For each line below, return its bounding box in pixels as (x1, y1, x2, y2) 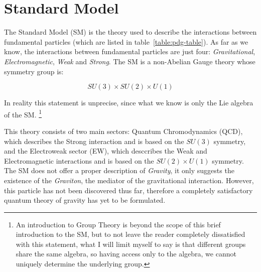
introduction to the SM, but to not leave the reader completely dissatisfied (16, 229, 245, 239)
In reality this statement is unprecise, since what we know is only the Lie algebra (4, 97, 253, 108)
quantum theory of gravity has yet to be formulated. (4, 195, 166, 205)
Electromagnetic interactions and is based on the (4, 155, 154, 166)
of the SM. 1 (4, 107, 42, 119)
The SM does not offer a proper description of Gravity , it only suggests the (4, 165, 234, 176)
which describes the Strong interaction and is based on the (4, 135, 184, 146)
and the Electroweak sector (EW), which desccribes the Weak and (4, 146, 207, 156)
